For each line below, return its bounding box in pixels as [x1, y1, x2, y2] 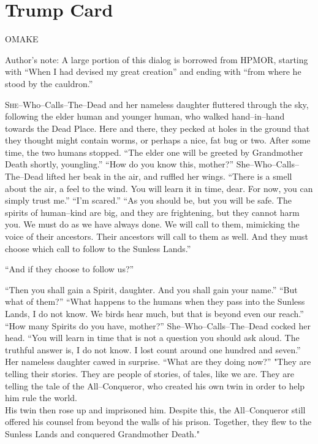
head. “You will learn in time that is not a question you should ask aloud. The [5, 331, 300, 344]
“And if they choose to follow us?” [5, 262, 134, 275]
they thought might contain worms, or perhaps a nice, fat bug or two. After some [5, 134, 311, 147]
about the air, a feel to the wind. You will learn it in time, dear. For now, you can [5, 182, 313, 194]
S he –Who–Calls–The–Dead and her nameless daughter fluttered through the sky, [5, 98, 309, 110]
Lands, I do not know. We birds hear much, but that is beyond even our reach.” [5, 307, 304, 320]
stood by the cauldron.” [5, 77, 93, 90]
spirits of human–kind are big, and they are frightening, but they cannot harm [5, 205, 300, 218]
